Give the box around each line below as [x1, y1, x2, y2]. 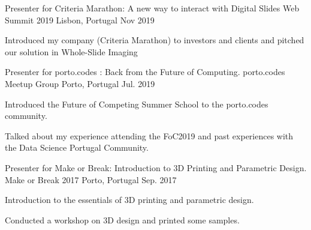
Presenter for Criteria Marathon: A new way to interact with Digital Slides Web [5, 2, 300, 14]
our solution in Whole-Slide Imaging [5, 45, 138, 58]
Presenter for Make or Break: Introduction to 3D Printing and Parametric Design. [5, 161, 307, 174]
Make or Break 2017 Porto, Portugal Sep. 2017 [5, 173, 177, 186]
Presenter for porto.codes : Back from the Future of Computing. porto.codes [5, 65, 285, 78]
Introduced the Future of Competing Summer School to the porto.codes [5, 97, 268, 110]
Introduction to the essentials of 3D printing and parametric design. [5, 193, 254, 206]
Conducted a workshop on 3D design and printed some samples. [5, 213, 240, 226]
